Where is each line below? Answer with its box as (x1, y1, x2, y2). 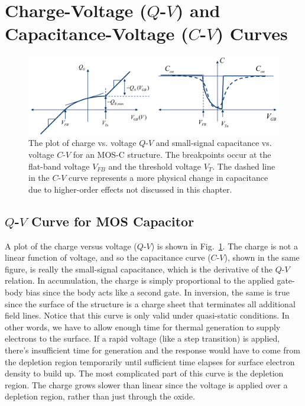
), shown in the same (224, 251, 300, 264)
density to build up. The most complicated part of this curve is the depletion (5, 367, 284, 379)
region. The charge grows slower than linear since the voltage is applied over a (5, 378, 288, 391)
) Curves (216, 21, 288, 46)
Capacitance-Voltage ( (5, 21, 189, 46)
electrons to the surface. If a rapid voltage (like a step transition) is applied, (5, 332, 280, 345)
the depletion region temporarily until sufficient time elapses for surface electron (5, 355, 295, 368)
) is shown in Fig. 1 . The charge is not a (151, 239, 298, 252)
